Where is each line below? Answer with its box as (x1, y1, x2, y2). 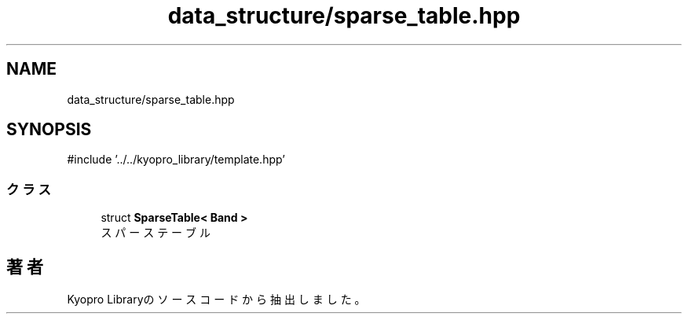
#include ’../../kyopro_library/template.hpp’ (67, 153, 285, 167)
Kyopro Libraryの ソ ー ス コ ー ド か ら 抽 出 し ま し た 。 (67, 292, 366, 307)
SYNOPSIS (6, 120, 92, 140)
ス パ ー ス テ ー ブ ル (101, 226, 210, 240)
